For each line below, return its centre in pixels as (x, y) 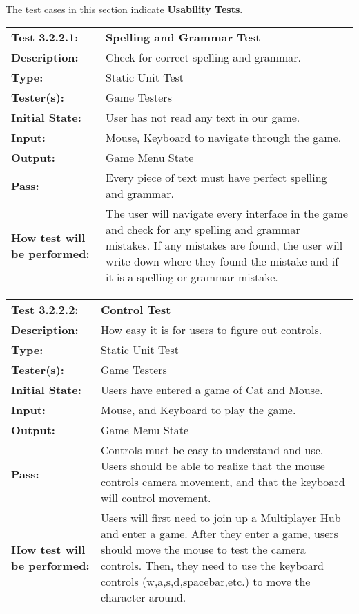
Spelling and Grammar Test (183, 37)
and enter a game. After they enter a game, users (219, 534)
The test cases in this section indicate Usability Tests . (124, 9)
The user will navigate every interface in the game (227, 214)
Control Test (136, 310)
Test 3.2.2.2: (45, 310)
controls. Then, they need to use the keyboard (212, 566)
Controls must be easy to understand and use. (212, 450)
